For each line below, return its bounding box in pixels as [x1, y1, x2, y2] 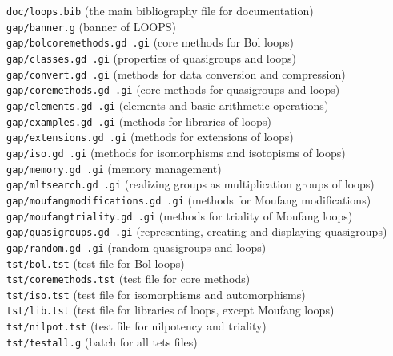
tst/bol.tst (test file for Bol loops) [6, 254, 185, 271]
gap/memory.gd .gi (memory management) [6, 160, 222, 176]
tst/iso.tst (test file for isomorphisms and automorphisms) [6, 285, 306, 302]
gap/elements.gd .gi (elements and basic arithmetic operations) [6, 96, 329, 113]
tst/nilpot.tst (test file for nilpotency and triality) [6, 318, 267, 334]
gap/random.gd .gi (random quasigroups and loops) [6, 238, 267, 255]
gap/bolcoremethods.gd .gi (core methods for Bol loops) [6, 34, 295, 51]
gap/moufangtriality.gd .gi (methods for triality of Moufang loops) [6, 207, 353, 224]
